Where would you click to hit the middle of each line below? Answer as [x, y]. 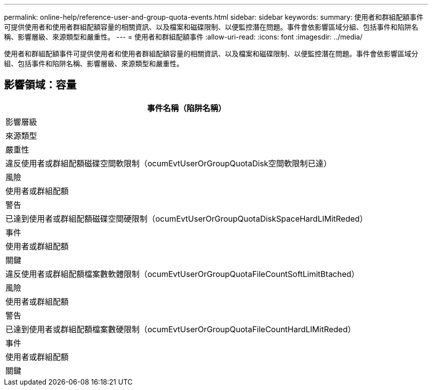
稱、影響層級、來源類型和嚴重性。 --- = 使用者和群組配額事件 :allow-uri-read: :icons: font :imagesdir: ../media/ [183, 37]
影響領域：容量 [40, 85]
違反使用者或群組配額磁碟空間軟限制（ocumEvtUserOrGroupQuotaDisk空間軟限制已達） [169, 163]
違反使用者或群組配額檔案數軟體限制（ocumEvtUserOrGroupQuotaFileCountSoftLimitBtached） [182, 274]
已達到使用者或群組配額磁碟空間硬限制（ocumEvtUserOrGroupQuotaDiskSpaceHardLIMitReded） [187, 218]
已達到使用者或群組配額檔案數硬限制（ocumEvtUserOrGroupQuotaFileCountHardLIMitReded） [180, 329]
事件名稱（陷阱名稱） [187, 108]
